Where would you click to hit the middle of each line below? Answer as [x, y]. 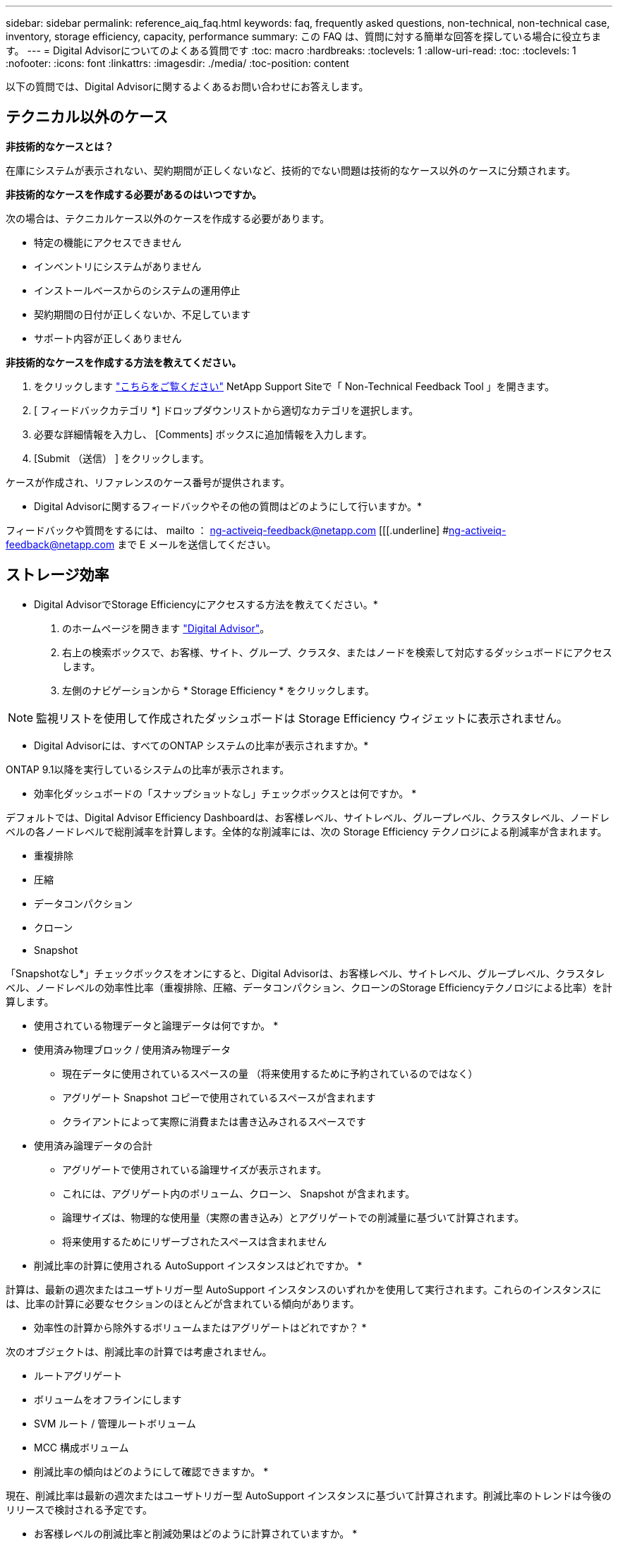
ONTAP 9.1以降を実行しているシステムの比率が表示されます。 [148, 769]
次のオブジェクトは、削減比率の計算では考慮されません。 [139, 1351]
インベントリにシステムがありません [118, 266]
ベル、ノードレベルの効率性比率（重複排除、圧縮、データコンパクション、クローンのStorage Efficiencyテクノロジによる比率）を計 [309, 987]
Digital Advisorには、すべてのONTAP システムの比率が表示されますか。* [201, 745]
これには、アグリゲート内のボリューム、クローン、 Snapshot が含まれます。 [239, 1193]
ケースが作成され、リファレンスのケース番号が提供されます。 [148, 482]
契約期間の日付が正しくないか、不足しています [143, 314]
